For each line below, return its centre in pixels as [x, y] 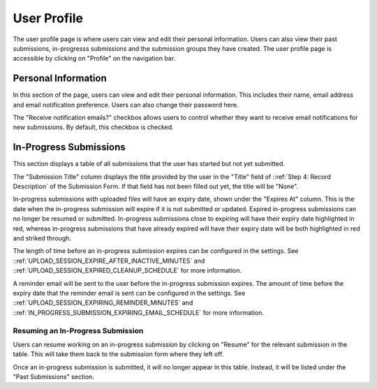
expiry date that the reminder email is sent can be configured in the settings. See [129, 293]
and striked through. [42, 238]
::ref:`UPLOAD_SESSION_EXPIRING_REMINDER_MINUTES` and [103, 303]
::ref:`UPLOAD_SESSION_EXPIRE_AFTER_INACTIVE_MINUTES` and [109, 261]
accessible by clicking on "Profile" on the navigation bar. [94, 59]
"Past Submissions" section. [53, 377]
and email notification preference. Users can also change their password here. [126, 105]
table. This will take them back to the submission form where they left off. [118, 354]
